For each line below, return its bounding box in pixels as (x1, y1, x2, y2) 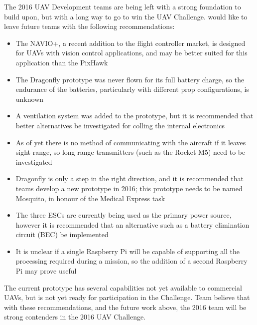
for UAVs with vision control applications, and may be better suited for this (15, 47, 248, 58)
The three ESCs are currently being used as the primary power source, (15, 210, 232, 220)
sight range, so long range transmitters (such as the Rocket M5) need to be (15, 147, 246, 157)
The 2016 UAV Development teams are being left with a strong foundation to (4, 1, 241, 11)
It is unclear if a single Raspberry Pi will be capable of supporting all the (15, 246, 240, 256)
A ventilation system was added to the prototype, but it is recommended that (15, 110, 254, 121)
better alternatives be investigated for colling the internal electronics (15, 120, 225, 130)
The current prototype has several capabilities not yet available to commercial (4, 282, 242, 293)
